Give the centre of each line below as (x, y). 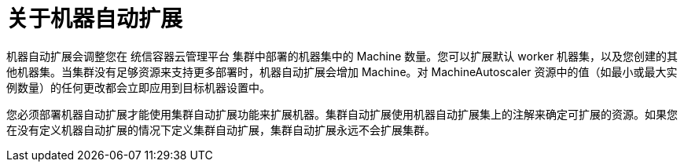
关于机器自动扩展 (95, 19)
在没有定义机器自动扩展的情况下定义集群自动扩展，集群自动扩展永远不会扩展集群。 (221, 130)
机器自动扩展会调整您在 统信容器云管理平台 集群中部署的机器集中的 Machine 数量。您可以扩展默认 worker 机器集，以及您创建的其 (342, 56)
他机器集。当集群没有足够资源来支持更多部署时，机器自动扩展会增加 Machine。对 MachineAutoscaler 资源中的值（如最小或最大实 (342, 71)
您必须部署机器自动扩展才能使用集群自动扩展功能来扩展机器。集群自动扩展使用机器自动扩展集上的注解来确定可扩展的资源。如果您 (342, 114)
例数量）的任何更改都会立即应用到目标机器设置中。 (138, 87)
